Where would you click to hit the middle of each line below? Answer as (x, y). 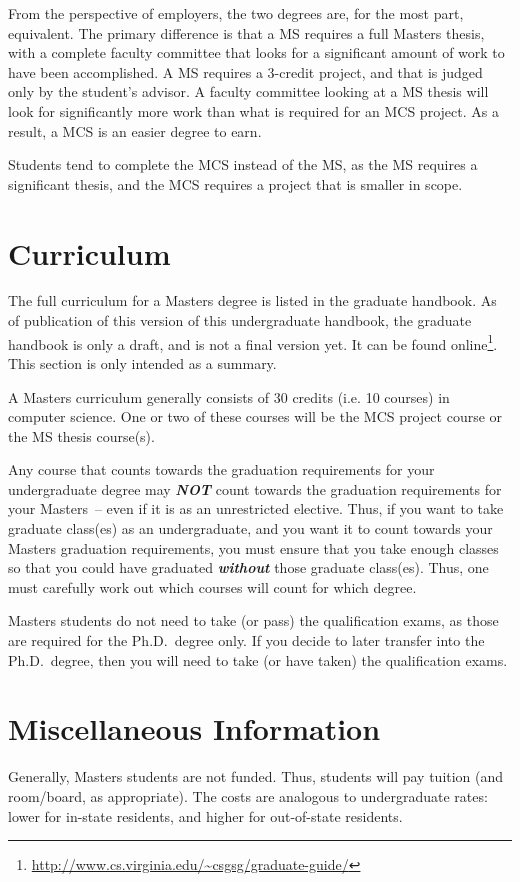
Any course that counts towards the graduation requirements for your (221, 469)
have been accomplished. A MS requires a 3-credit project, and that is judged (245, 71)
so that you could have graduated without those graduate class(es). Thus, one (248, 567)
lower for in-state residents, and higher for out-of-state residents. (205, 815)
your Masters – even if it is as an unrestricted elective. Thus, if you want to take (256, 508)
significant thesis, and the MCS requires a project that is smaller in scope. (235, 183)
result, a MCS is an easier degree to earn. (135, 130)
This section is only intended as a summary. (142, 362)
